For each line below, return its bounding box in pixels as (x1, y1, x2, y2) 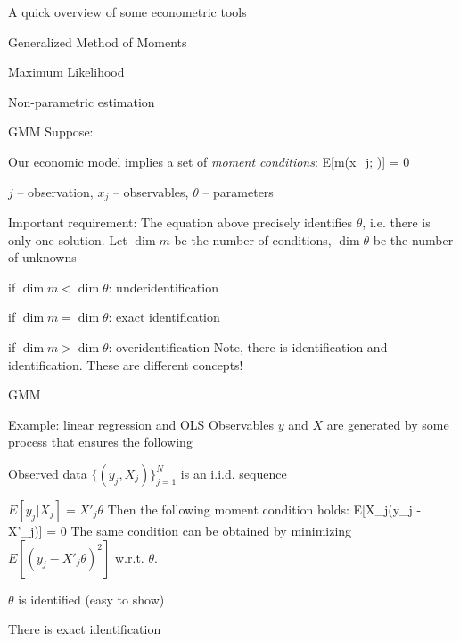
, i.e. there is (362, 213, 431, 232)
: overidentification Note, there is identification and (108, 337, 388, 356)
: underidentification (108, 277, 218, 296)
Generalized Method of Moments (8, 32, 187, 51)
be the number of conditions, (174, 230, 332, 249)
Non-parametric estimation (8, 92, 155, 111)
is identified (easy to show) (18, 589, 165, 608)
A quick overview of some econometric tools (8, 3, 247, 21)
